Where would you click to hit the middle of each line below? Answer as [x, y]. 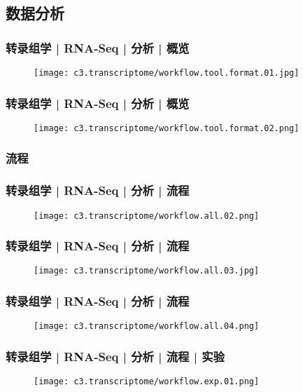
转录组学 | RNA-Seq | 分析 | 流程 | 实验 [115, 356]
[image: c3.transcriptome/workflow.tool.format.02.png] [167, 128]
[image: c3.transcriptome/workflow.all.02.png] [147, 216]
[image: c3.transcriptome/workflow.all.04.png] [147, 326]
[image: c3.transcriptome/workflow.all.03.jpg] [147, 271]
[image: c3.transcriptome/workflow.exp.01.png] [147, 382]
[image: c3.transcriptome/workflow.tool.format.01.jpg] [167, 73]
